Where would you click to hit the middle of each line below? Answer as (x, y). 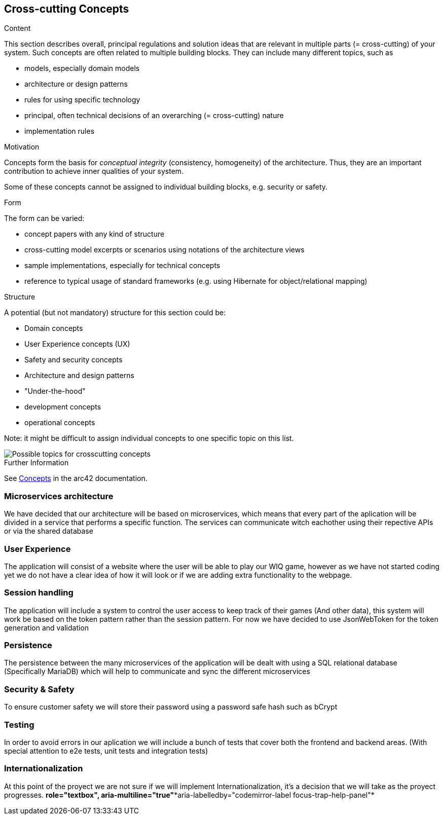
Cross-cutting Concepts (67, 9)
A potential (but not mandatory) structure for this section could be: (115, 313)
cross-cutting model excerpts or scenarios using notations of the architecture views (164, 250)
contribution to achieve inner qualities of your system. (94, 171)
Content (17, 28)
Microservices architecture (59, 496)
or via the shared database (49, 531)
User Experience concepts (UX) (77, 344)
